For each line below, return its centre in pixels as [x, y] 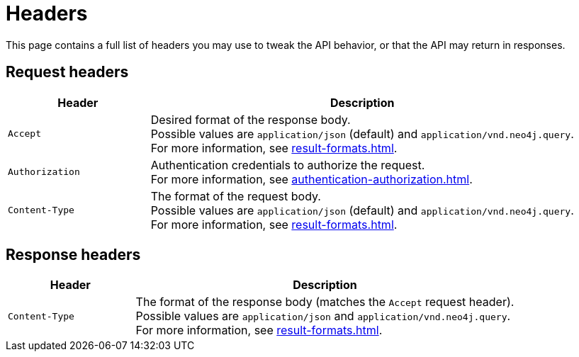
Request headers [67, 72]
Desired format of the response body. [251, 119]
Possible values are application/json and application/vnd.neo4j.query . [323, 316]
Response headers [73, 255]
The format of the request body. [236, 196]
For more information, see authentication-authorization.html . [311, 179]
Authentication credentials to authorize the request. [288, 165]
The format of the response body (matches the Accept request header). [325, 302]
